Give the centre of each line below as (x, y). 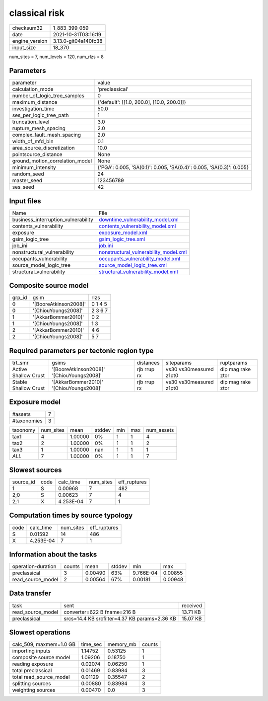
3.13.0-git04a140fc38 (78, 41)
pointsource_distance (37, 155)
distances (148, 363)
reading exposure (33, 664)
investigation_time (33, 109)
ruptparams (234, 363)
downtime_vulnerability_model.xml (138, 220)
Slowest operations (40, 632)
